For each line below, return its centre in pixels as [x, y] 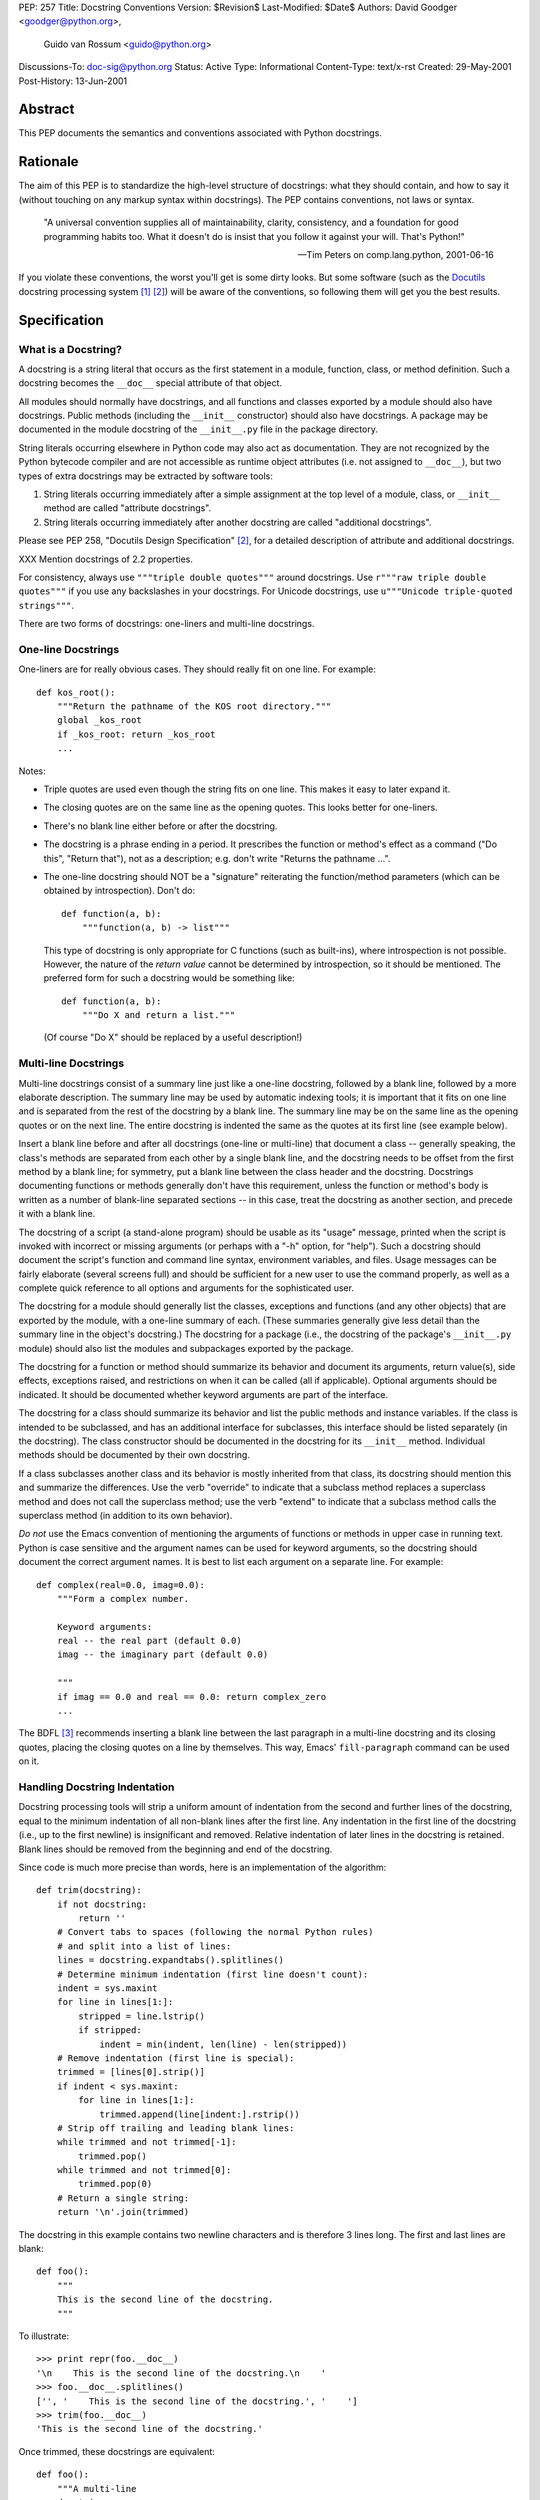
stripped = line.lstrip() [141, 2016]
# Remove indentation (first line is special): [175, 2058]
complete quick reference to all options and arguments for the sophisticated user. [186, 1288]
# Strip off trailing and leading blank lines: [175, 2128]
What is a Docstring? [70, 349]
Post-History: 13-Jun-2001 [73, 81]
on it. [29, 1761]
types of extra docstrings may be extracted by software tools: [146, 476]
